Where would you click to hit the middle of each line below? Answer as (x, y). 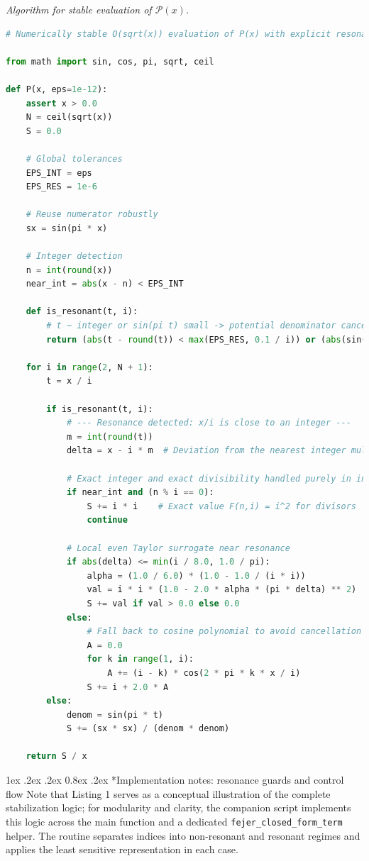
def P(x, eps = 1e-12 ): (57, 89)
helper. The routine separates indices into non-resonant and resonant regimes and (183, 835)
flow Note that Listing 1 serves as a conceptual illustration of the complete (168, 793)
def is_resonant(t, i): (82, 312)
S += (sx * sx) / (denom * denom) (148, 729)
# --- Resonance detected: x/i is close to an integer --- (209, 423)
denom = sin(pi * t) (115, 715)
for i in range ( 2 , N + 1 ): (89, 367)
